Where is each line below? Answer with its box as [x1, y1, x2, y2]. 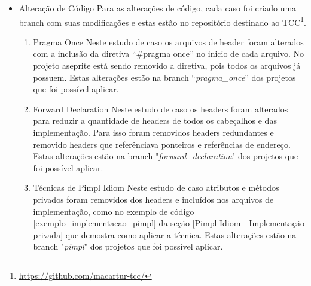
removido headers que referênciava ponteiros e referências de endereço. [33, 138, 291, 150]
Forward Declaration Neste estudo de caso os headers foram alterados [33, 102, 288, 115]
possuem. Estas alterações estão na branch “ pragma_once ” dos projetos [33, 71, 296, 83]
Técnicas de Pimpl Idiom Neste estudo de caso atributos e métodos [33, 181, 279, 194]
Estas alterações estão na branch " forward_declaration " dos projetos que [33, 150, 298, 162]
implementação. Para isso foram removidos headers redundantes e [33, 126, 274, 138]
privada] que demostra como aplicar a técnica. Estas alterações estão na [33, 228, 297, 241]
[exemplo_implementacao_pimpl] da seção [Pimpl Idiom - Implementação [33, 217, 304, 229]
